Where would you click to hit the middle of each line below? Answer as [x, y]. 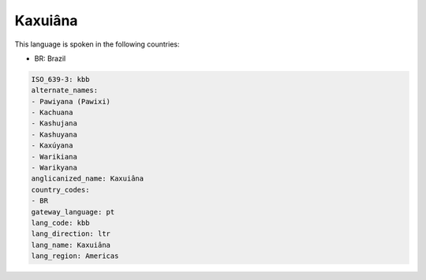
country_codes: [60, 190]
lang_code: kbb [60, 223]
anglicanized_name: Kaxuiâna [88, 179]
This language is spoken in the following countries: [97, 44]
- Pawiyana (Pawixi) [71, 101]
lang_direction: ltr [71, 234]
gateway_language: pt [73, 212]
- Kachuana [52, 113]
